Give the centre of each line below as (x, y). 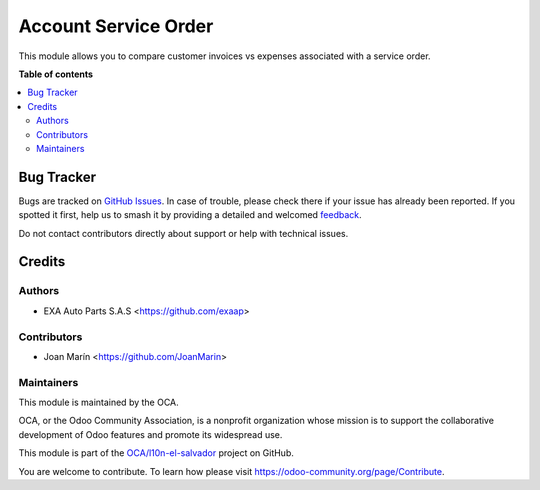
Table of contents (56, 74)
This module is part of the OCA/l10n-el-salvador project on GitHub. (156, 453)
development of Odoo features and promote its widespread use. (150, 434)
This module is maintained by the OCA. (98, 402)
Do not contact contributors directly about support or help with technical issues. (183, 233)
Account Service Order (116, 26)
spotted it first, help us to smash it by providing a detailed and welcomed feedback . (190, 215)
